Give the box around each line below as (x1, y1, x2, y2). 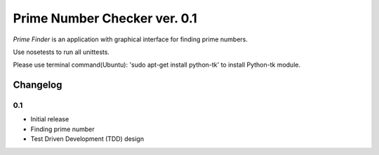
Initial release (30, 115, 69, 123)
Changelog (13, 79, 62, 91)
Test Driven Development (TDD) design (30, 135, 144, 143)
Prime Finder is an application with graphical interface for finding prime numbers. (13, 35, 248, 43)
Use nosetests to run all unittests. (13, 48, 110, 56)
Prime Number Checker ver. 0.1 (13, 11, 198, 26)
